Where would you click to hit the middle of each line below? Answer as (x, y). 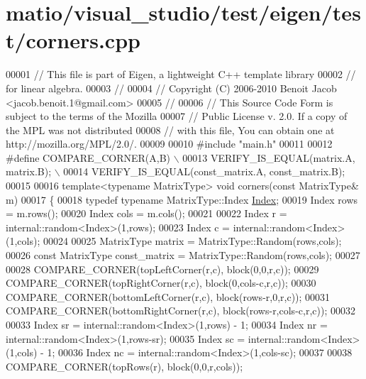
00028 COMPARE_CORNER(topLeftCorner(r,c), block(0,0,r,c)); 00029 (162, 269)
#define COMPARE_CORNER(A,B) (88, 157)
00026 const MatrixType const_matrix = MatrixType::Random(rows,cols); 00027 (183, 255)
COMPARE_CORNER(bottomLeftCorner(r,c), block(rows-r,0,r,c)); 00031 (168, 296)
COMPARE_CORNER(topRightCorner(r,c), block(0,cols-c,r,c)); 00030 (161, 283)
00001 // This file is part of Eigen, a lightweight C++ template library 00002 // (181, 74)
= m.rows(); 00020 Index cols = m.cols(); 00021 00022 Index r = (146, 213)
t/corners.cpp (73, 40)
